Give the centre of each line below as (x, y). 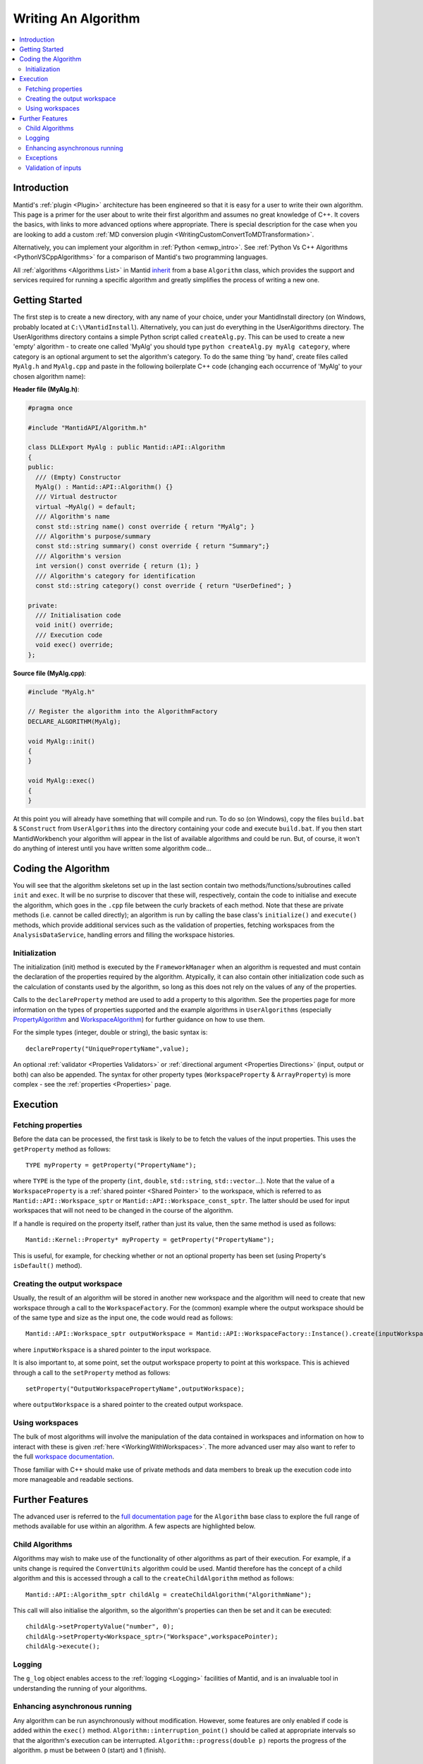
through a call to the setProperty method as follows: (92, 1372)
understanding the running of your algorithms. (80, 1688)
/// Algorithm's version (78, 556)
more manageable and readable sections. (73, 1480)
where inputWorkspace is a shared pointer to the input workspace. (112, 1349)
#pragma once (50, 408)
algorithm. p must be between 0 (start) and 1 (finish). (90, 1751)
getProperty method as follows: (62, 1149)
